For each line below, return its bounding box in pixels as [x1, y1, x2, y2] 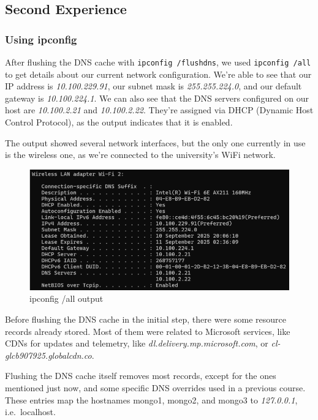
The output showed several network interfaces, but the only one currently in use [5, 136, 306, 149]
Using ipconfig [5, 31, 77, 47]
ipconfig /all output [29, 292, 104, 305]
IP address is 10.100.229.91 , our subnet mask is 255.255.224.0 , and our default [5, 80, 302, 92]
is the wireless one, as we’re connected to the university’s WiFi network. [5, 148, 276, 161]
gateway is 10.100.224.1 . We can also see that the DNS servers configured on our [5, 91, 309, 104]
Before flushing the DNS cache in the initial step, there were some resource [5, 313, 286, 326]
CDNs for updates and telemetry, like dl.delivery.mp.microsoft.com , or [5, 337, 268, 350]
